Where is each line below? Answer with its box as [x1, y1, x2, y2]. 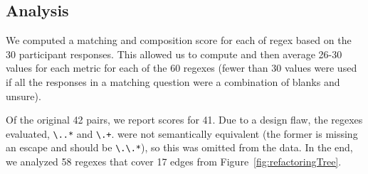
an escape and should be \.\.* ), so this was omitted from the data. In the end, [6, 140, 353, 155]
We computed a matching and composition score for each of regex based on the [6, 33, 352, 48]
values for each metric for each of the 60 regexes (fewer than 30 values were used [6, 60, 357, 75]
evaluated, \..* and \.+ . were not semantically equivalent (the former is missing [6, 126, 358, 141]
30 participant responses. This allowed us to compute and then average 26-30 [6, 46, 342, 61]
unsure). [6, 88, 41, 103]
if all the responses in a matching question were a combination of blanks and [6, 74, 340, 89]
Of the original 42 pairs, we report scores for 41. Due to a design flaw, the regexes [6, 112, 363, 127]
